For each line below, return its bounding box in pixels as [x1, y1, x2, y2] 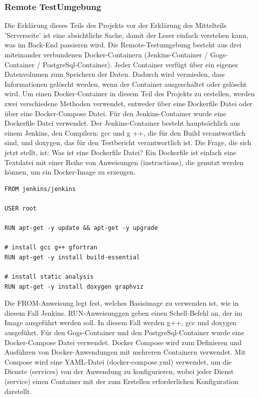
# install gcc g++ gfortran [4, 244, 98, 251]
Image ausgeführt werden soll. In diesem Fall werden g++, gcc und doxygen [4, 317, 237, 328]
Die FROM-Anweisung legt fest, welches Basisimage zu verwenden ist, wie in [4, 298, 239, 308]
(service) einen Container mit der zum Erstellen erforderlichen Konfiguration [4, 376, 239, 386]
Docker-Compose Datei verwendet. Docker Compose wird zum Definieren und [4, 337, 242, 347]
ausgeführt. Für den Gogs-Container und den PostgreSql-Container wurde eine [4, 327, 245, 338]
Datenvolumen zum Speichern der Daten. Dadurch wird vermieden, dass [4, 69, 225, 79]
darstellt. [4, 386, 32, 396]
